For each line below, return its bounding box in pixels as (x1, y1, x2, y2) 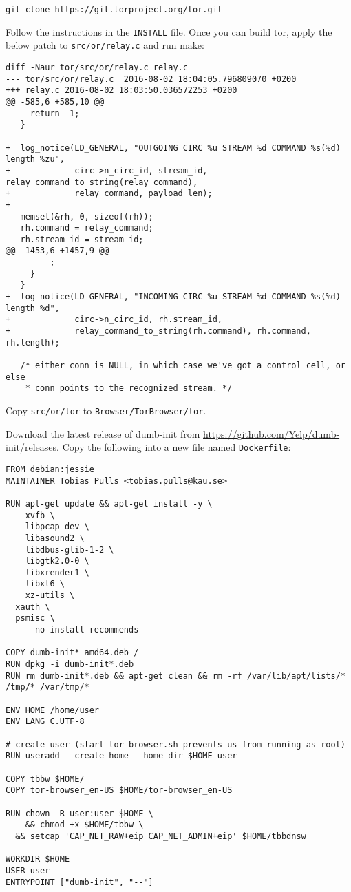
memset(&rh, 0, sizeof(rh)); (20, 211, 153, 222)
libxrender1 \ (25, 567, 89, 577)
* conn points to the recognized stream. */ (25, 383, 233, 394)
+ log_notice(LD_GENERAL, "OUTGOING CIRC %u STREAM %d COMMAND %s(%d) (6, 142, 341, 153)
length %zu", (6, 154, 65, 164)
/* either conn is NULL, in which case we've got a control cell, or (20, 361, 345, 371)
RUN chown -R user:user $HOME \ (6, 808, 153, 818)
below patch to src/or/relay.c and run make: (6, 38, 204, 52)
